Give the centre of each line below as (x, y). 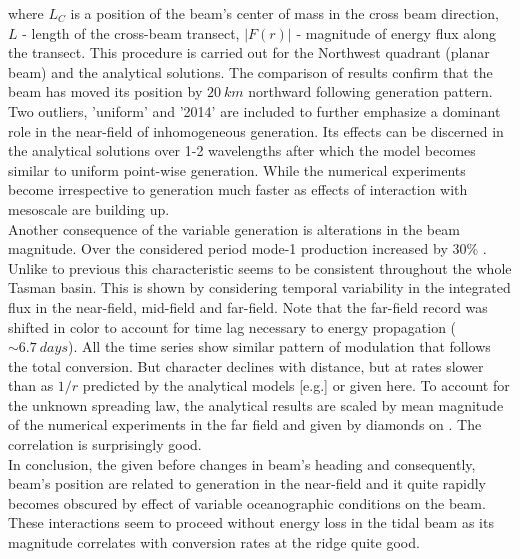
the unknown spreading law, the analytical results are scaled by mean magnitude (256, 404)
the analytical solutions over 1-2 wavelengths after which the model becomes (242, 150)
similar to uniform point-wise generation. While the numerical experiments (237, 169)
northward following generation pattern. (370, 91)
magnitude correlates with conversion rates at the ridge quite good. (214, 542)
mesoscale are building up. (89, 208)
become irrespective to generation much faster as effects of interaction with (238, 189)
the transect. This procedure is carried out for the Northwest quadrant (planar (249, 52)
